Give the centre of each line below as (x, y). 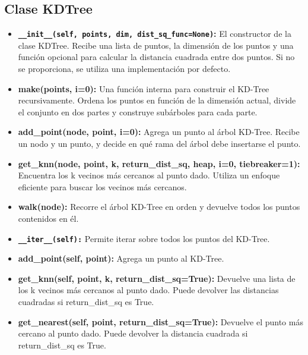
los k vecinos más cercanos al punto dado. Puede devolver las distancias (148, 290)
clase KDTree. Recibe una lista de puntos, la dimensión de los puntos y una (156, 45)
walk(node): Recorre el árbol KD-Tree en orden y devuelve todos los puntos (159, 207)
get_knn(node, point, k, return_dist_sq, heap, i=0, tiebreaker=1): (159, 163)
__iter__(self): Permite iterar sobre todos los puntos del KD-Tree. (144, 238)
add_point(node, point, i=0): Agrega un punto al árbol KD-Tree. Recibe (159, 132)
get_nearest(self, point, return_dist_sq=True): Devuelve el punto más (161, 321)
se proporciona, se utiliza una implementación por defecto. (124, 69)
